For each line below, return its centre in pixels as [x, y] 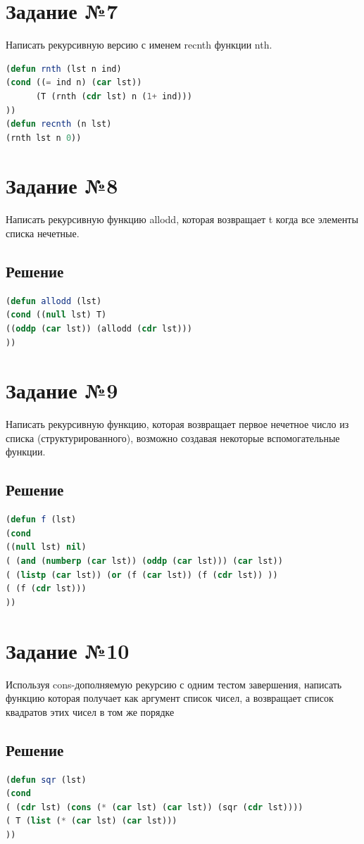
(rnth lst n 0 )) [44, 138]
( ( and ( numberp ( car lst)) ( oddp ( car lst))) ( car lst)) [144, 561]
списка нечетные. [43, 233]
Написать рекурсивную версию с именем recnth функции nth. [139, 45]
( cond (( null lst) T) [56, 315]
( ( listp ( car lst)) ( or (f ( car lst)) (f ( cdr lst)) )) [142, 575]
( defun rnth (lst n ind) [64, 69]
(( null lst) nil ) [46, 547]
